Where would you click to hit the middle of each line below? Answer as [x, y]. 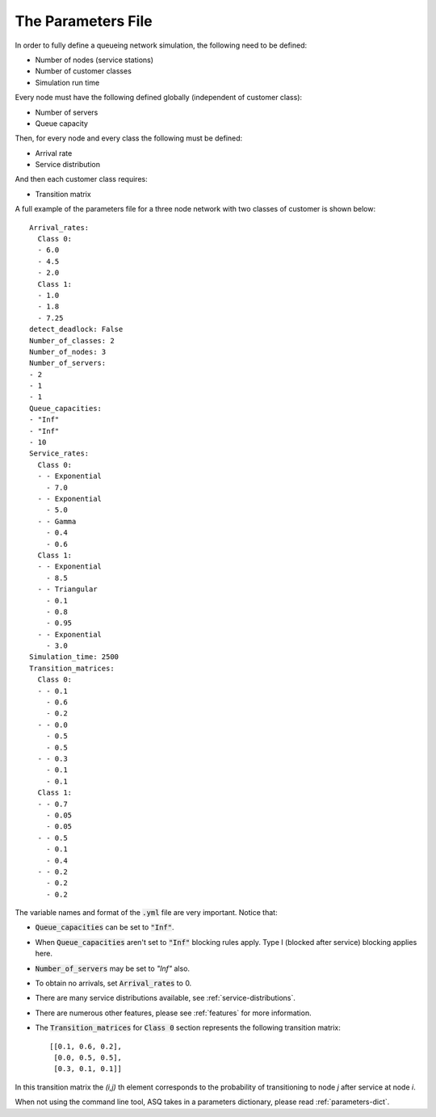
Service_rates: [59, 454]
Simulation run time [67, 82]
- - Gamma [57, 521]
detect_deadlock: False [76, 330]
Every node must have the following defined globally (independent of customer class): [159, 98]
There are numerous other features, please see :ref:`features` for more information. [173, 1013]
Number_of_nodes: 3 [68, 352]
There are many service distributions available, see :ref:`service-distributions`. [166, 998]
